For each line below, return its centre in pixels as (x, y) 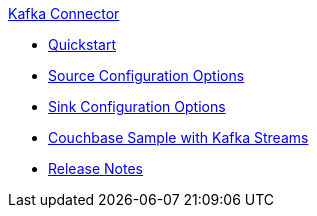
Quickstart (82, 44)
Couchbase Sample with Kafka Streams (178, 137)
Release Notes (95, 168)
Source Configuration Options (146, 75)
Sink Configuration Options (137, 106)
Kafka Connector (64, 13)
